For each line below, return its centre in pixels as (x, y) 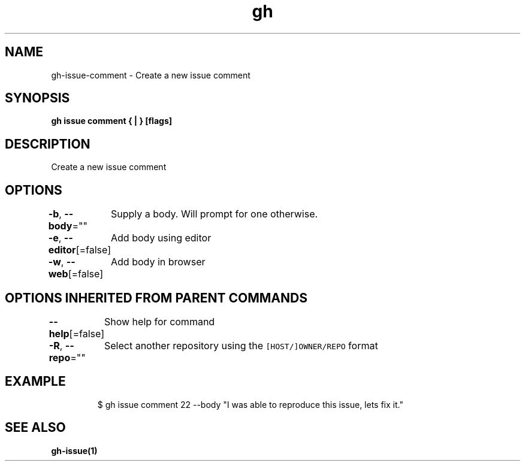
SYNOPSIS (37, 98)
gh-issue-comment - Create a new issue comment (151, 75)
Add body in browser (158, 262)
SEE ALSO (35, 428)
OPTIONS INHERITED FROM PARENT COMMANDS (156, 298)
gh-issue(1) (74, 450)
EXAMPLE (35, 382)
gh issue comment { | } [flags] (111, 121)
